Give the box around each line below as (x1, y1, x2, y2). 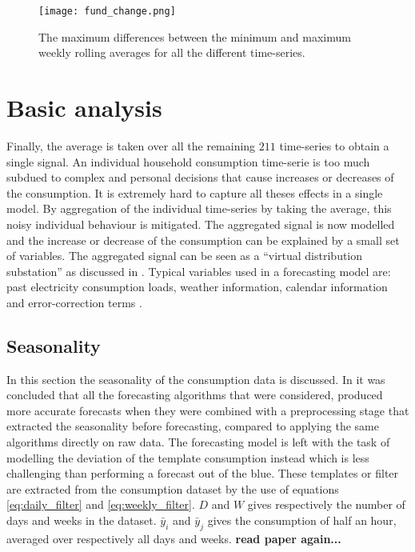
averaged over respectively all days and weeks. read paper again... (6, 530, 341, 546)
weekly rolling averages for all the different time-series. (38, 44, 305, 61)
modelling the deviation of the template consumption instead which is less (6, 449, 369, 466)
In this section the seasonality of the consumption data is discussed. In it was (6, 370, 385, 387)
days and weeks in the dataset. (6, 512, 157, 529)
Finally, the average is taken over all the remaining (6, 137, 256, 154)
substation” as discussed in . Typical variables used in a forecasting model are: (6, 262, 391, 279)
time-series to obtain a (279, 137, 389, 154)
